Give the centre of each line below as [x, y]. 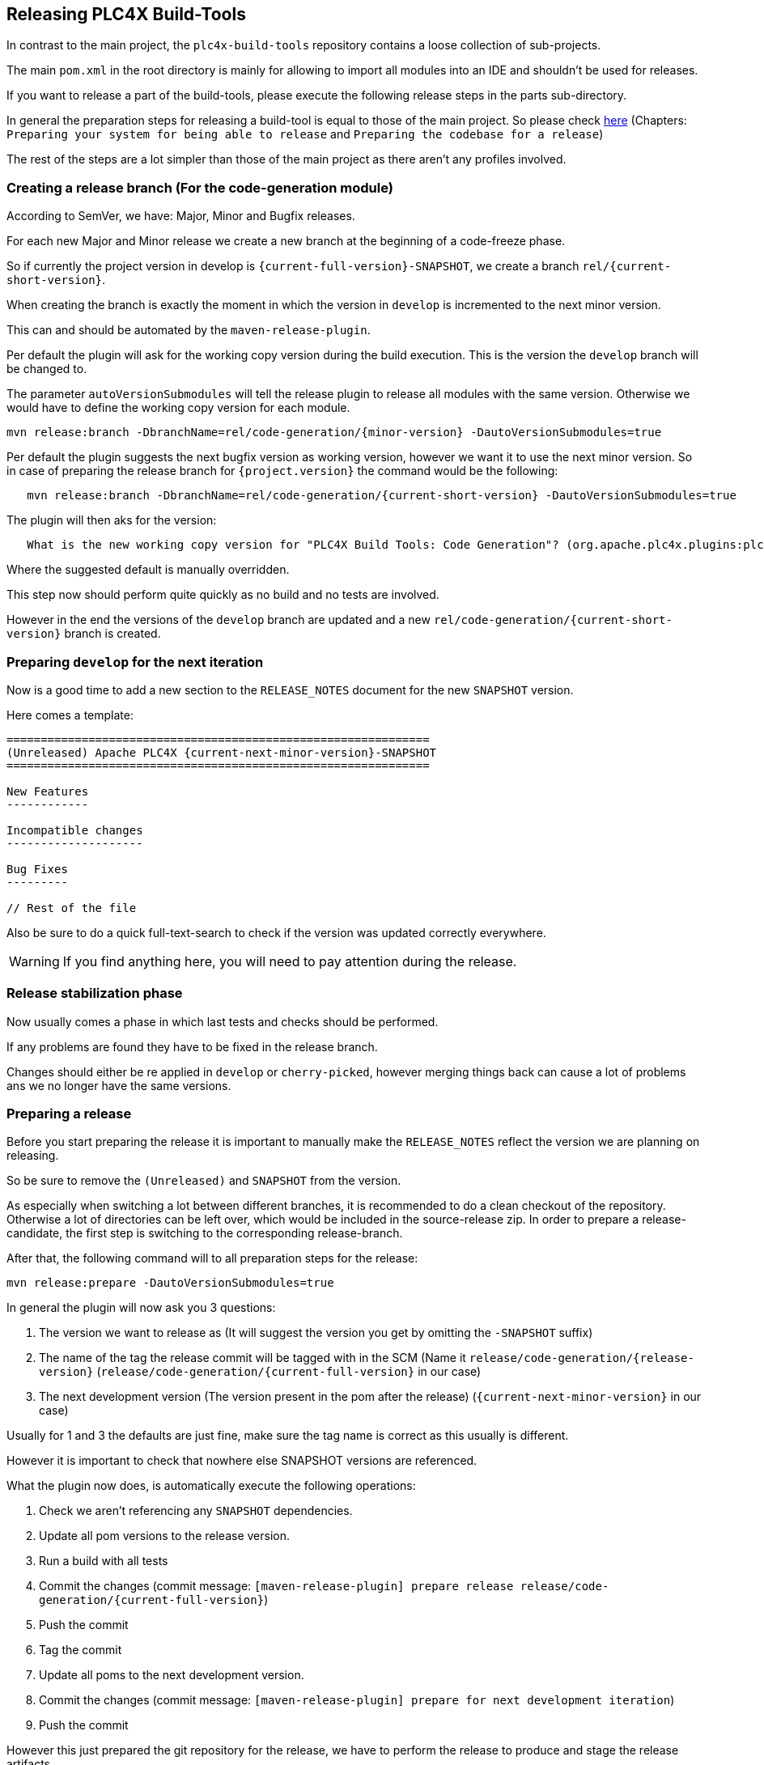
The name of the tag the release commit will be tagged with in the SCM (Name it [253, 1358]
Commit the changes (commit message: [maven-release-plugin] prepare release [276, 1586]
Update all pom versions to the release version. [164, 1536]
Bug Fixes [37, 869]
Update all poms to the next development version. [172, 1675]
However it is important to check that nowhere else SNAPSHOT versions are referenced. [242, 1461]
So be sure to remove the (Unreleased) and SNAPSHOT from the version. [204, 1181]
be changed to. [47, 369]
